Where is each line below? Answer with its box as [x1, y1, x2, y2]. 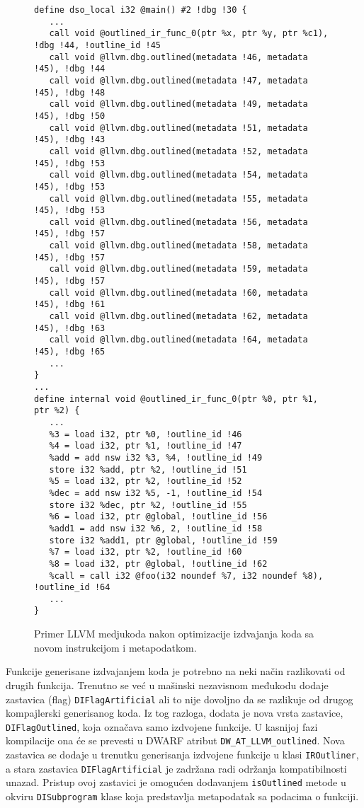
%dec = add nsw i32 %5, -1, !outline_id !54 [49, 487, 263, 498]
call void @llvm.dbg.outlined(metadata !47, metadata [49, 75, 308, 86]
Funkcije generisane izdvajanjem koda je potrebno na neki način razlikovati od [6, 664, 346, 679]
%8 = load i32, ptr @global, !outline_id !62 [49, 558, 268, 569]
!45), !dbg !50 [34, 110, 106, 121]
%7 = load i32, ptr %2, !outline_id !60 [49, 547, 242, 558]
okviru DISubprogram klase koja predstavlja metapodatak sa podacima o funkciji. [6, 789, 359, 804]
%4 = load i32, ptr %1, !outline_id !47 [49, 441, 242, 451]
